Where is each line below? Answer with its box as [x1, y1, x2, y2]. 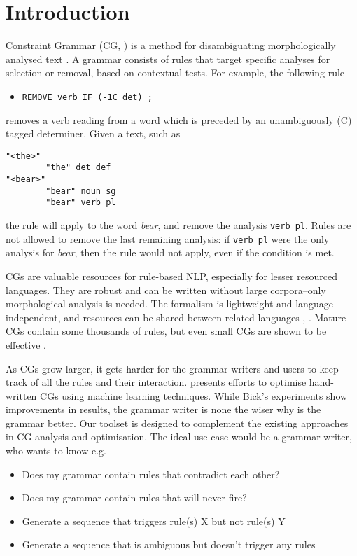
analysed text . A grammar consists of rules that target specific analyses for [6, 51, 330, 66]
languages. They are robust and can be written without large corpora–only [6, 282, 326, 297]
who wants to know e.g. [6, 443, 106, 458]
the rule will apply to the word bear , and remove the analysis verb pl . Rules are [6, 218, 351, 232]
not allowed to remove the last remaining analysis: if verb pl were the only [6, 231, 330, 246]
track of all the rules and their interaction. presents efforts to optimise [6, 375, 307, 389]
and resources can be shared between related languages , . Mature [64, 310, 346, 324]
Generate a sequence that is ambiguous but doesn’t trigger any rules [22, 537, 316, 552]
